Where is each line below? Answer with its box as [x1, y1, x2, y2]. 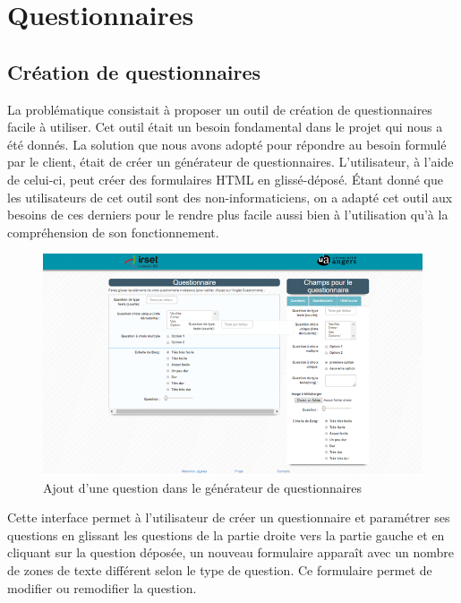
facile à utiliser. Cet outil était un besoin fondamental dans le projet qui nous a [7, 117, 443, 136]
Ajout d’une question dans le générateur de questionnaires [43, 478, 362, 496]
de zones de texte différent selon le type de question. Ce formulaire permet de [7, 561, 432, 580]
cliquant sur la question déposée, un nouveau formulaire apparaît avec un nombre [7, 543, 455, 562]
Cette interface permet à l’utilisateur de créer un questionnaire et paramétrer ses [7, 508, 450, 527]
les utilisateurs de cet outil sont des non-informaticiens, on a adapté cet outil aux [7, 187, 453, 206]
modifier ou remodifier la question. [7, 578, 197, 597]
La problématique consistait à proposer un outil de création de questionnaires [7, 99, 432, 118]
